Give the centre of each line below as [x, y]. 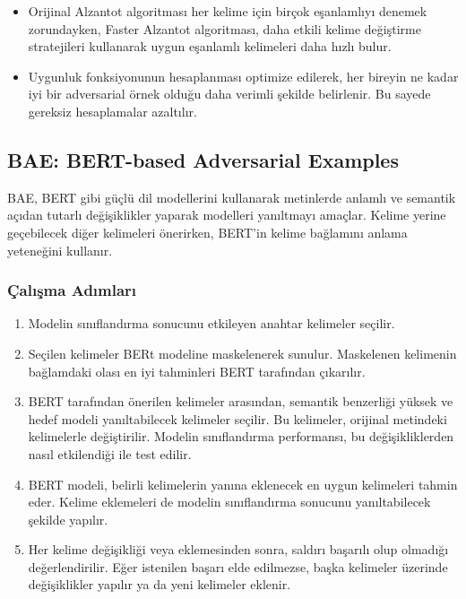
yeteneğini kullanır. [60, 250]
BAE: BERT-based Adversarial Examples [203, 159]
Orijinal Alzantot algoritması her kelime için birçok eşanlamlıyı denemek [228, 11]
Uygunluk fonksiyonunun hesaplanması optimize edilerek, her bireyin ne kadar [243, 76]
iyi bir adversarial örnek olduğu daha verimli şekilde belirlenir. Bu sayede [229, 94]
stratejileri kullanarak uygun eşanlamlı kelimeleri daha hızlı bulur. [210, 46]
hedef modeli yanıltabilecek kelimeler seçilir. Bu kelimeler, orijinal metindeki [237, 418]
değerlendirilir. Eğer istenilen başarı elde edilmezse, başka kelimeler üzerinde [238, 566]
